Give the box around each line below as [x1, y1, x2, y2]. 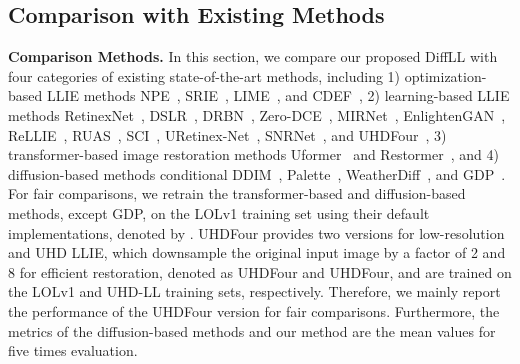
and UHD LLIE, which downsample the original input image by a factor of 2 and [8, 242, 506, 263]
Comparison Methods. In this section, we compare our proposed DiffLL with [8, 46, 498, 67]
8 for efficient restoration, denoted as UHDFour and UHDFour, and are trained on [8, 261, 512, 282]
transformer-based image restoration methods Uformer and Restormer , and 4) [8, 144, 499, 165]
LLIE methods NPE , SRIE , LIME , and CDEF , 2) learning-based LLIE [46, 85, 510, 106]
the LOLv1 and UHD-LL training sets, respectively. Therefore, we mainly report [8, 281, 501, 302]
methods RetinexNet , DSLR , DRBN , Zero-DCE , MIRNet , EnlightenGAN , [8, 104, 506, 125]
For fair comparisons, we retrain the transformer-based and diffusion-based [8, 183, 466, 204]
